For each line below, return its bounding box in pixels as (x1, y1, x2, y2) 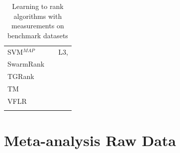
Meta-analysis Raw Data (4, 130, 176, 150)
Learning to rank (12, 1, 64, 11)
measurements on (11, 20, 64, 31)
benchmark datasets (7, 30, 68, 40)
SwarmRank (7, 59, 45, 69)
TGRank (7, 71, 34, 81)
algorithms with (13, 10, 62, 21)
